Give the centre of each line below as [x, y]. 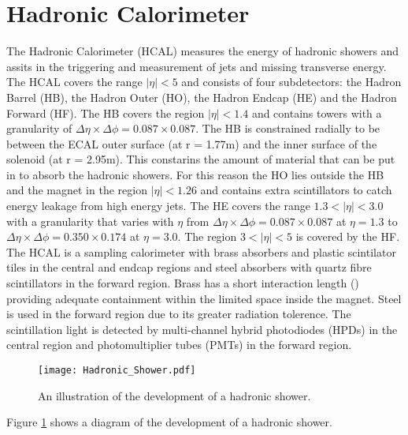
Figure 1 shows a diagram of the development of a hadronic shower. [169, 422]
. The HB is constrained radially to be [288, 128]
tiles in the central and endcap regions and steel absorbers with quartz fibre [189, 267]
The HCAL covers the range [74, 82]
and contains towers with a [317, 112]
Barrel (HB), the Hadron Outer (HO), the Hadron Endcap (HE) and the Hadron [202, 97]
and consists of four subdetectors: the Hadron [291, 82]
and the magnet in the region [77, 190]
